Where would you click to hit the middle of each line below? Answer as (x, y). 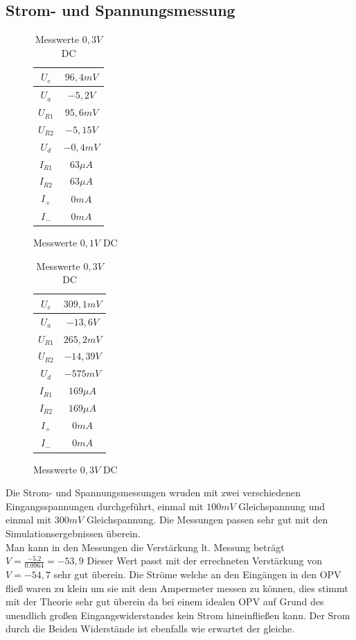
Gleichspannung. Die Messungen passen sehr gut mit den (207, 520)
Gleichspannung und (282, 506)
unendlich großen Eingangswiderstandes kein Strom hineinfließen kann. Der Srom (178, 615)
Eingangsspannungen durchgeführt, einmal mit (105, 506)
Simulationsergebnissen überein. (73, 533)
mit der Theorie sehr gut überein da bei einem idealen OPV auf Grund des (165, 601)
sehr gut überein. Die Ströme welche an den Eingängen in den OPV (197, 574)
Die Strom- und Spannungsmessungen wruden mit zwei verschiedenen (153, 492)
